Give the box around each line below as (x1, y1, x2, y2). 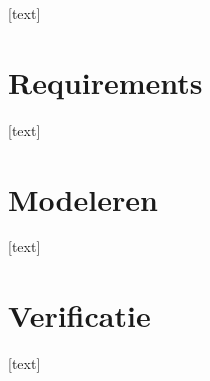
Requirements (8, 61, 203, 102)
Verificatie (8, 295, 151, 336)
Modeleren (8, 178, 158, 219)
